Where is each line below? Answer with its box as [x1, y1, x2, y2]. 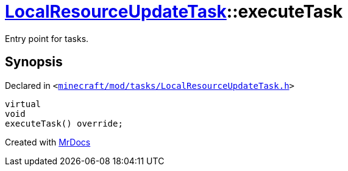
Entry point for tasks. [5, 33, 89, 44]
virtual [5, 99, 41, 109]
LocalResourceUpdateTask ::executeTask [5, 1, 343, 22]
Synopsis [5, 54, 63, 70]
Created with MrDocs [5, 136, 91, 147]
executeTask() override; [5, 118, 123, 128]
